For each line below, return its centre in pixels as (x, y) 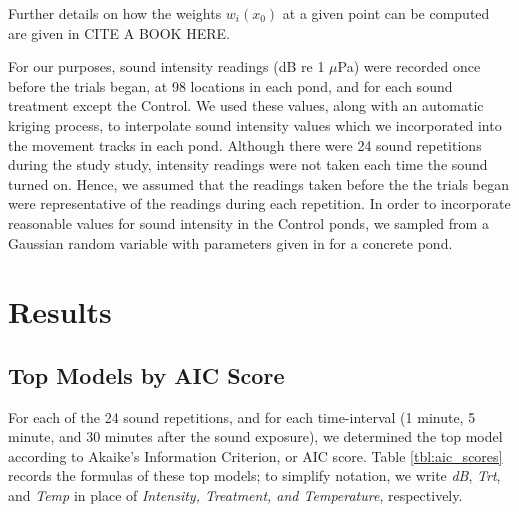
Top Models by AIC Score (146, 374)
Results (60, 311)
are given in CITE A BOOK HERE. (119, 32)
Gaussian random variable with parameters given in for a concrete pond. (230, 242)
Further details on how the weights (115, 13)
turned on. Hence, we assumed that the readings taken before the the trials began (258, 183)
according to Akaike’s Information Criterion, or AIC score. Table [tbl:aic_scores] (255, 455)
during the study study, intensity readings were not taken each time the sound (248, 164)
